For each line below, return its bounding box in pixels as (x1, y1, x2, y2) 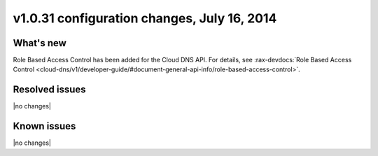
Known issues (13, 120, 76, 132)
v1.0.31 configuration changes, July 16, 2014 (13, 10, 277, 26)
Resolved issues (13, 84, 87, 96)
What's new (13, 37, 66, 49)
